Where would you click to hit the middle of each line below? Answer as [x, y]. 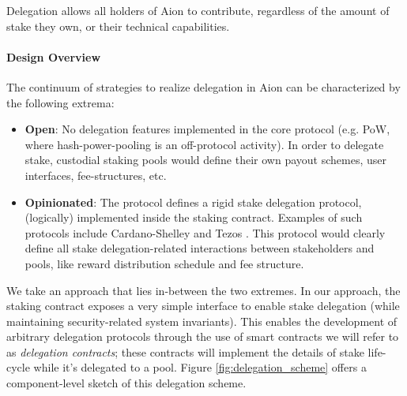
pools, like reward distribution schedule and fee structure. [164, 263]
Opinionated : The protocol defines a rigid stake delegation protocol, [193, 202]
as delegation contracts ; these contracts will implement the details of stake [185, 351]
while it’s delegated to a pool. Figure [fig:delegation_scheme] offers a [200, 367]
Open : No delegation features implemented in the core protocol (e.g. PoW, [207, 129]
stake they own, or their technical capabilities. [118, 26]
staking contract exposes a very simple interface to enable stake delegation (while [203, 306]
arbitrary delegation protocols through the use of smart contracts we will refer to [203, 336]
